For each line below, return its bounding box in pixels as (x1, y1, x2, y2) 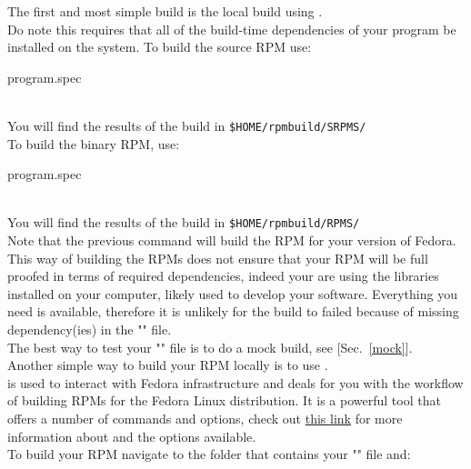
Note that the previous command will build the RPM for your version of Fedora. (7, 231, 456, 250)
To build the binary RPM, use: (7, 134, 180, 153)
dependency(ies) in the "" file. (7, 320, 172, 339)
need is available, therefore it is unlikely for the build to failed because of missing (7, 302, 459, 321)
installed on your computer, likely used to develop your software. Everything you (7, 284, 457, 303)
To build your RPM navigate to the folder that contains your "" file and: (7, 444, 411, 464)
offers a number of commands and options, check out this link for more (7, 409, 403, 427)
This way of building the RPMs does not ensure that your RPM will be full (7, 248, 428, 267)
